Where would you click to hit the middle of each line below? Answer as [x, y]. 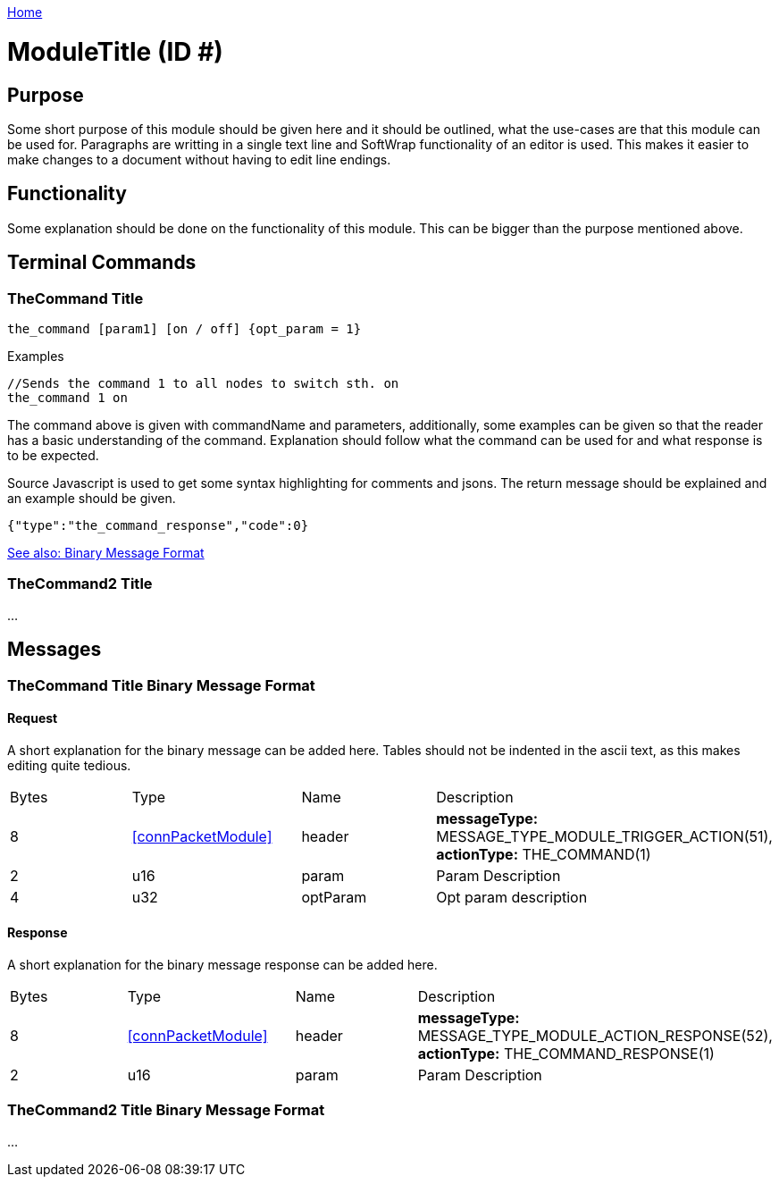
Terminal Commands [102, 263]
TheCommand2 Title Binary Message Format [166, 1110]
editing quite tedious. [69, 765]
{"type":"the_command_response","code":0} [158, 525]
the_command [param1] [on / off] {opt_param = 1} [184, 328]
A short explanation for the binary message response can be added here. [222, 965]
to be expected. [53, 455]
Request [33, 718]
